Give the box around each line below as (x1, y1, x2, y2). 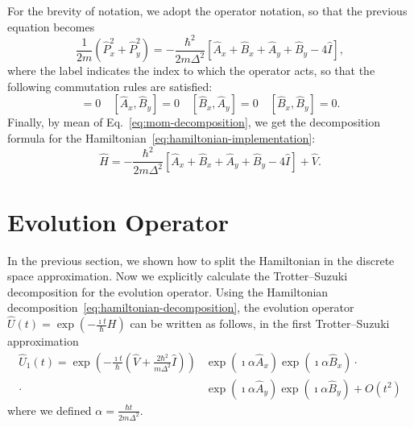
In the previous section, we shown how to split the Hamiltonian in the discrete (7, 251, 395, 268)
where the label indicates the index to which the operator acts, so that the (7, 62, 375, 79)
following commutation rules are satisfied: (7, 77, 213, 94)
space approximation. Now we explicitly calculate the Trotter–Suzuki (7, 267, 348, 284)
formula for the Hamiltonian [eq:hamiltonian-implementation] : (7, 129, 316, 146)
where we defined (7, 401, 92, 418)
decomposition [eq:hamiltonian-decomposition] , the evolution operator (7, 299, 354, 316)
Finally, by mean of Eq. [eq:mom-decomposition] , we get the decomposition (7, 114, 380, 131)
